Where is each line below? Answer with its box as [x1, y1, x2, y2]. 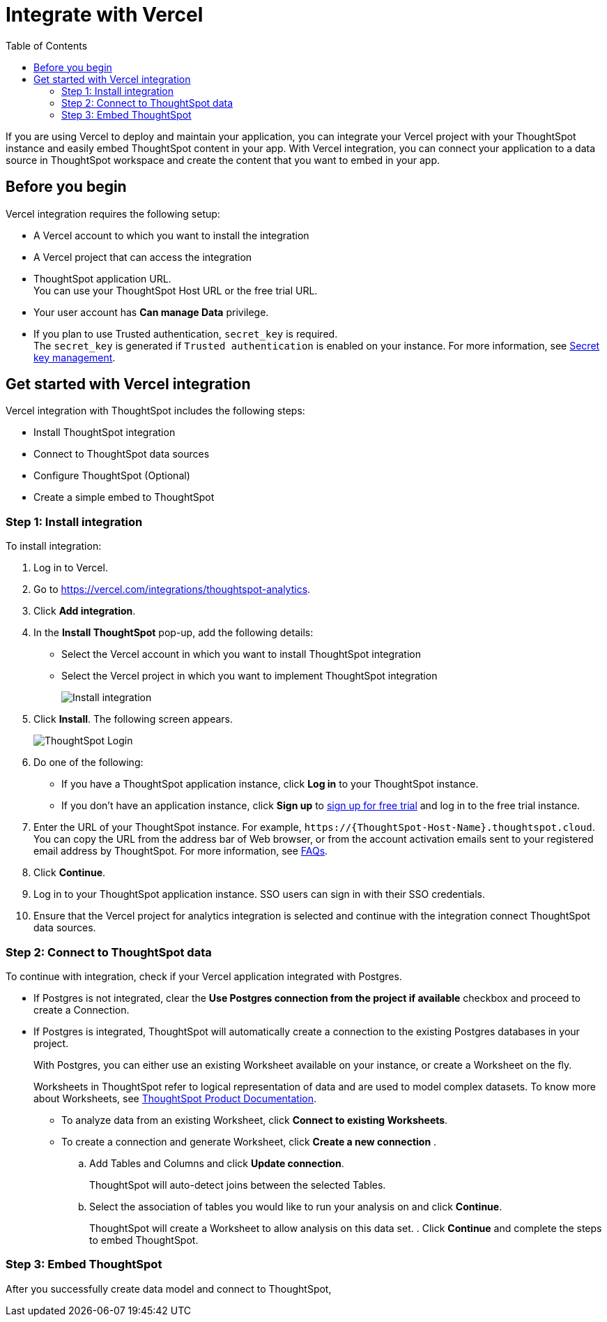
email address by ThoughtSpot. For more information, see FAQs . [33, 845, 328, 857]
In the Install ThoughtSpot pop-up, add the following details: [33, 626, 314, 639]
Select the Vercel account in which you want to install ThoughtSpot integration [61, 648, 421, 661]
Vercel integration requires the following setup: [6, 207, 220, 220]
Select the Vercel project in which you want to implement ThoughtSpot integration [61, 670, 438, 682]
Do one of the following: [33, 756, 144, 769]
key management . [33, 351, 116, 363]
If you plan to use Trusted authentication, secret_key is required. [33, 327, 338, 340]
